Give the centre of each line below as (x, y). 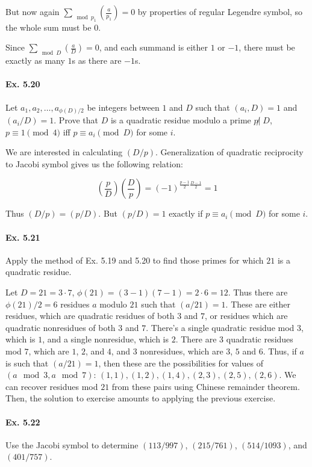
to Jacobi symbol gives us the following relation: (94, 163)
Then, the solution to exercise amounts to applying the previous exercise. (141, 398)
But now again (33, 11)
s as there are (97, 60)
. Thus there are (258, 292)
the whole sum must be (48, 27)
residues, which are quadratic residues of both (90, 316)
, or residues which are (246, 316)
